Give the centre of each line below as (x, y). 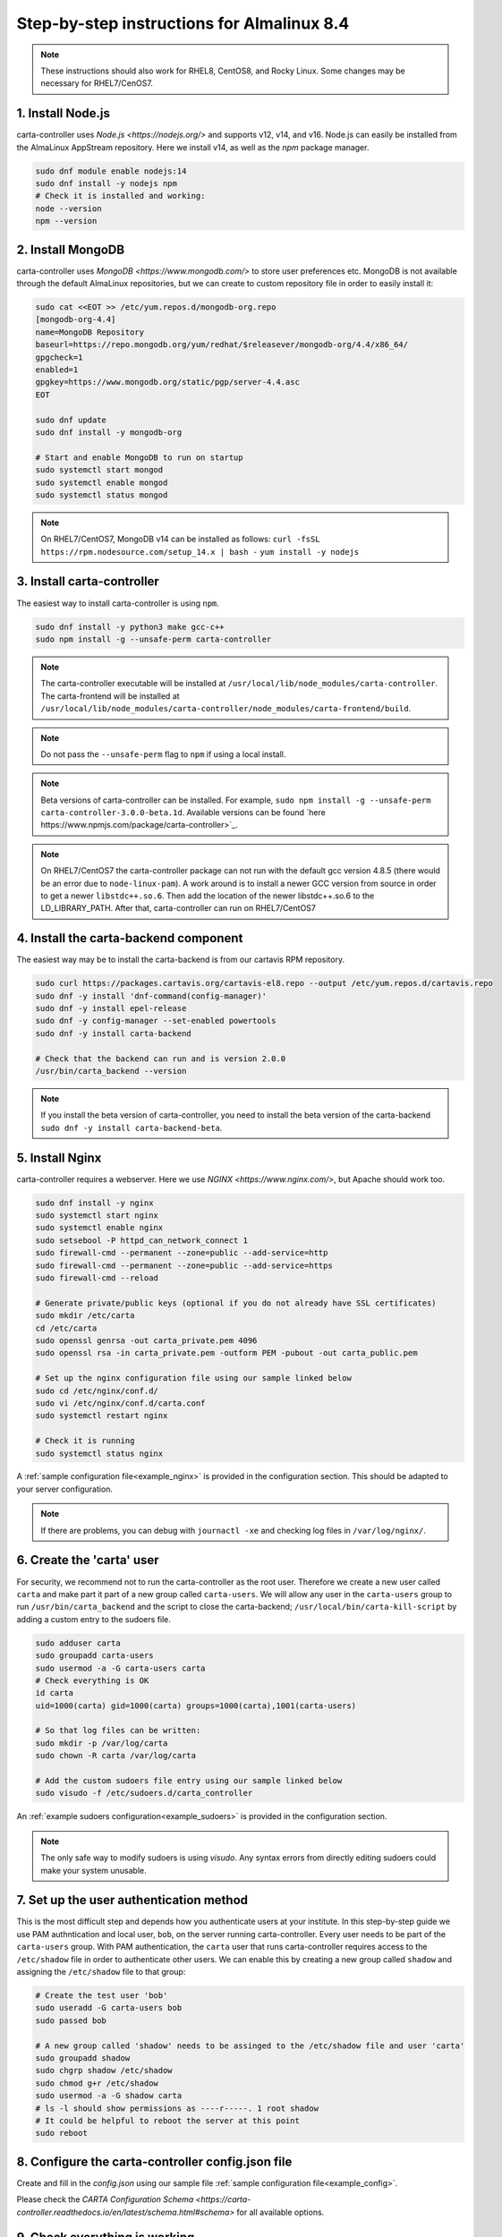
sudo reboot (62, 2133)
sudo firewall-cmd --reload (97, 1278)
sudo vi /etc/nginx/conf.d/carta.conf (120, 1403)
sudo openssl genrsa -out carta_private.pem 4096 (146, 1340)
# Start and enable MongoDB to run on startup (139, 457)
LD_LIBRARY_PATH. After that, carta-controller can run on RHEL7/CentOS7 (179, 908)
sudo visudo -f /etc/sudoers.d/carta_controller (144, 1793)
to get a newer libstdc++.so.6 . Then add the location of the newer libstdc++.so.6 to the (208, 896)
